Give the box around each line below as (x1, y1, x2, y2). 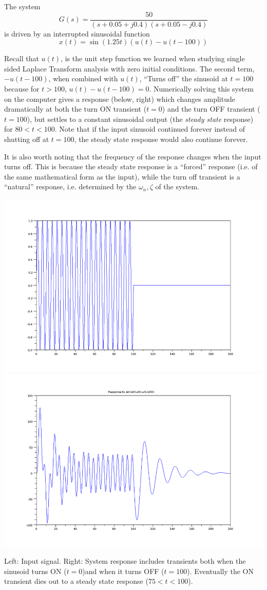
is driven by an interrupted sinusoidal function (4, 28, 150, 39)
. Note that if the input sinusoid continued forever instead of (54, 123, 245, 134)
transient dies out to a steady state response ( (4, 576, 148, 586)
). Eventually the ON (187, 565, 254, 576)
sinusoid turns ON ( (4, 565, 67, 576)
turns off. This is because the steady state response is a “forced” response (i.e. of (4, 161, 258, 172)
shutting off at (4, 134, 49, 144)
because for (4, 83, 40, 94)
